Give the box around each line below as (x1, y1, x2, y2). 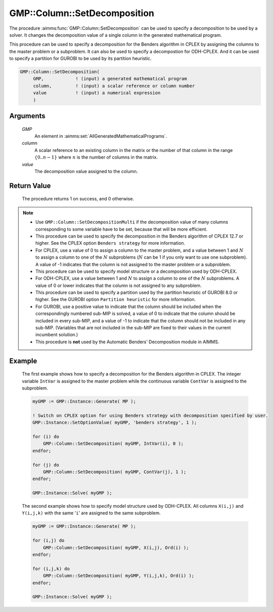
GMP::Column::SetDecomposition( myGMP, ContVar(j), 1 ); (43, 469, 187, 475)
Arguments (9, 112, 46, 120)
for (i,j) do (32, 538, 65, 544)
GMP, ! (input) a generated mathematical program (33, 76, 187, 82)
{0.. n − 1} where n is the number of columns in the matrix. (34, 154, 158, 161)
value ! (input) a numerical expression (33, 90, 161, 96)
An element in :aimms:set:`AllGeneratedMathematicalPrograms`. (34, 133, 167, 139)
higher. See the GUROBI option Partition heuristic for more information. (35, 296, 196, 302)
